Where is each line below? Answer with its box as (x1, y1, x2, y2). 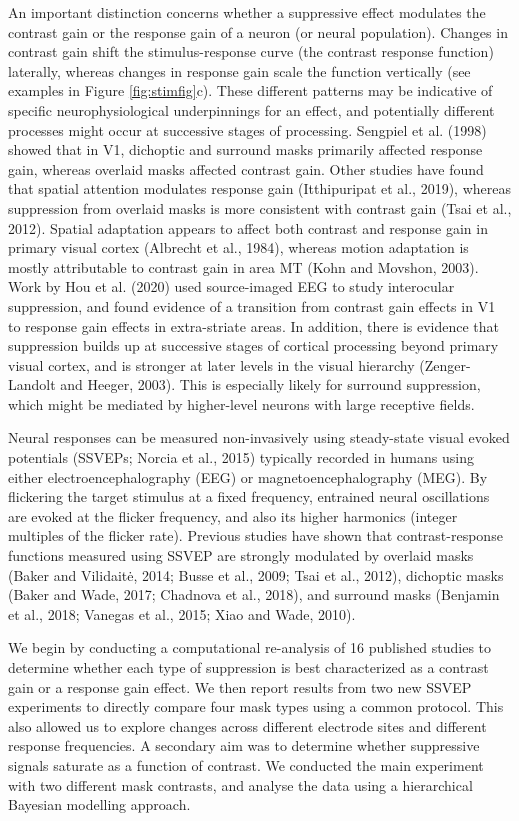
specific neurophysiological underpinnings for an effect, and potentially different (8, 99, 495, 120)
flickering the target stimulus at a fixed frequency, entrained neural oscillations (8, 486, 490, 507)
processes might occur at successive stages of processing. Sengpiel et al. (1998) (8, 119, 487, 140)
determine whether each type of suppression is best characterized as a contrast (8, 657, 489, 677)
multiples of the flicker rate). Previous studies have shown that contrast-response (8, 525, 503, 546)
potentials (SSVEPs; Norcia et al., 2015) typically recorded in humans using (8, 447, 474, 468)
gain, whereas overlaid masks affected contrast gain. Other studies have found (8, 158, 484, 179)
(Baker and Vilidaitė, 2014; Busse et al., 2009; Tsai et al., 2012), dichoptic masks (8, 564, 504, 585)
